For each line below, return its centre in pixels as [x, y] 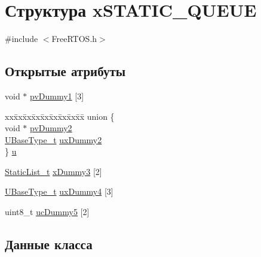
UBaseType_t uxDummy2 [53, 139]
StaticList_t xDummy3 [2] [53, 171]
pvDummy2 [51, 128]
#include [22, 39]
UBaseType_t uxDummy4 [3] [59, 191]
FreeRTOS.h [74, 39]
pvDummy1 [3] [57, 96]
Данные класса [49, 244]
